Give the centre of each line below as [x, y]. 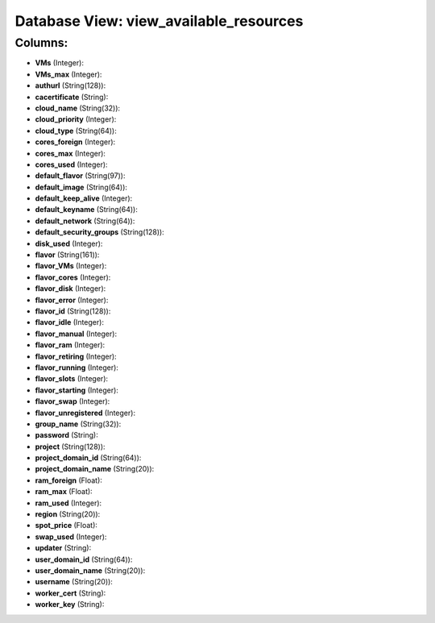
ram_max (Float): [64, 492]
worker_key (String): [70, 604]
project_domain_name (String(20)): [95, 469]
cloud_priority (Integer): [76, 119]
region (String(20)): [68, 514]
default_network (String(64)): [85, 221]
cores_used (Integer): [71, 164]
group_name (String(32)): [78, 424]
